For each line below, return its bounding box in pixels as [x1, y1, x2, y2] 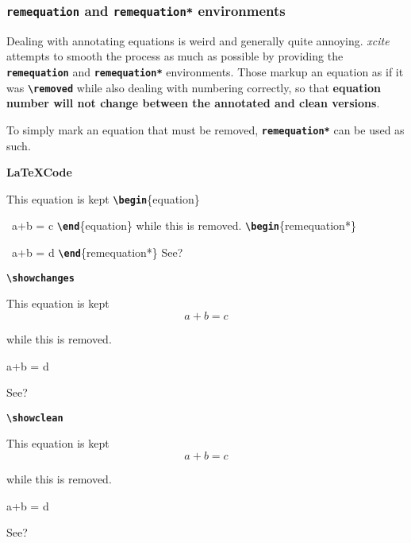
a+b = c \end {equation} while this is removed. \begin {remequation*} [11, 217, 356, 234]
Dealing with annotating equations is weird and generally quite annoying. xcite [6, 32, 390, 48]
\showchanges [6, 272, 75, 284]
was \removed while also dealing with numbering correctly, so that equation [6, 79, 381, 95]
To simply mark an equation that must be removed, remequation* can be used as [6, 121, 405, 138]
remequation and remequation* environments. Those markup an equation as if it [6, 63, 404, 80]
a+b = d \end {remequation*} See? [11, 244, 183, 261]
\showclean [6, 412, 63, 424]
